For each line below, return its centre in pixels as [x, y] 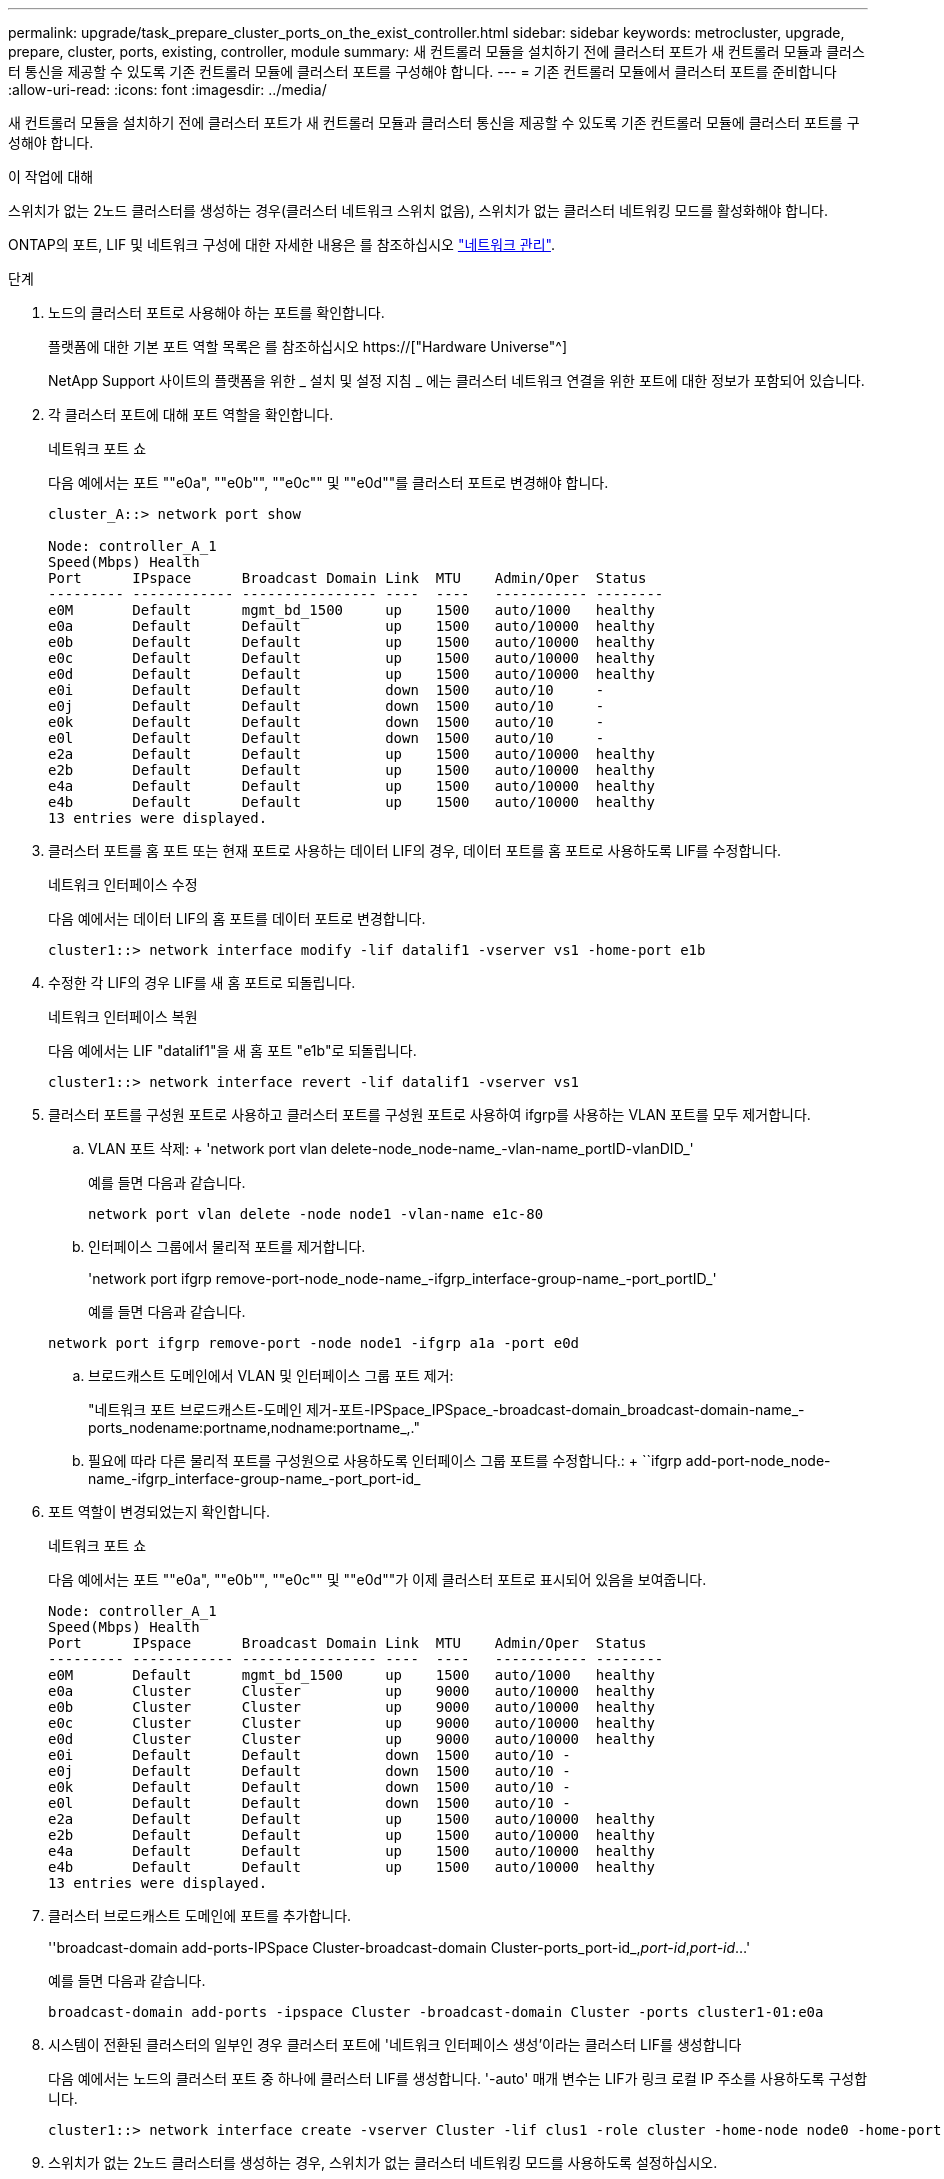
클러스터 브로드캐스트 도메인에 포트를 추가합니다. [200, 1915]
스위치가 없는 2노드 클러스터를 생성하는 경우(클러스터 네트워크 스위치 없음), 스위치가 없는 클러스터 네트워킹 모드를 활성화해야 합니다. [418, 210]
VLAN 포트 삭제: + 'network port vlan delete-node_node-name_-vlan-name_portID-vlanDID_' [391, 1148]
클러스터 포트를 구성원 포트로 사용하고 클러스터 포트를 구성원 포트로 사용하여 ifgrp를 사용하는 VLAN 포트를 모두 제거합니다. [429, 1114]
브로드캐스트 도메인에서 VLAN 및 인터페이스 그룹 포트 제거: [271, 1375]
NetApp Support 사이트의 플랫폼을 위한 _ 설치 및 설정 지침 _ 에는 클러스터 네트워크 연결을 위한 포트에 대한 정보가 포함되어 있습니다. [456, 380]
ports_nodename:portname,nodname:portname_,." [254, 1427]
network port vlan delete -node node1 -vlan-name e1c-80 [316, 1214]
